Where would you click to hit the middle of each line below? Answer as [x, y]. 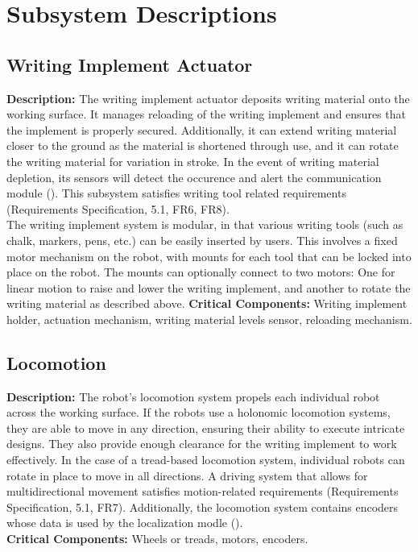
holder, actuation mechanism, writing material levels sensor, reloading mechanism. [209, 319]
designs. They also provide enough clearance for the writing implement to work [202, 444]
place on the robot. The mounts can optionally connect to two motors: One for [201, 272]
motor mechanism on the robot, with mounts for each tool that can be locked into [209, 256]
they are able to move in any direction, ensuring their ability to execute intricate [206, 427]
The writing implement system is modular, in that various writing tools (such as [205, 224]
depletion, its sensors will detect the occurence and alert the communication [194, 177]
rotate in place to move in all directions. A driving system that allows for [187, 475]
